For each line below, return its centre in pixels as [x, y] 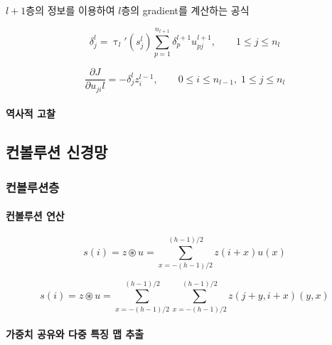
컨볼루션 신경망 [57, 152]
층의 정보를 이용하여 [70, 10]
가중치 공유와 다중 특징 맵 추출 [75, 334]
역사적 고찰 [31, 113]
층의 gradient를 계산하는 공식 [185, 10]
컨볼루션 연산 [35, 216]
